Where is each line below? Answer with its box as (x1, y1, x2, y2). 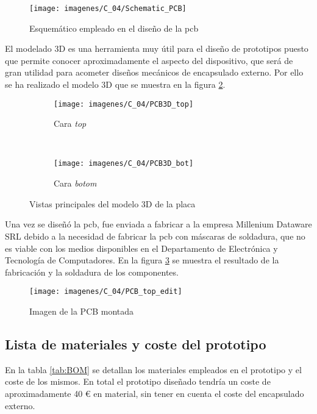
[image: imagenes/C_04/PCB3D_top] (54, 99, 194, 109)
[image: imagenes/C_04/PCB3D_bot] (54, 159, 194, 168)
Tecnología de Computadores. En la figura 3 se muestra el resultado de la (5, 254, 279, 266)
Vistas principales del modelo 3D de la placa (29, 197, 196, 210)
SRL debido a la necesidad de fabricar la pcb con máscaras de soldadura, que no (5, 229, 305, 242)
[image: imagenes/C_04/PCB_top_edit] (29, 287, 182, 296)
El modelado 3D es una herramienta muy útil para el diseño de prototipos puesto (5, 42, 308, 55)
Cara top (54, 117, 87, 130)
